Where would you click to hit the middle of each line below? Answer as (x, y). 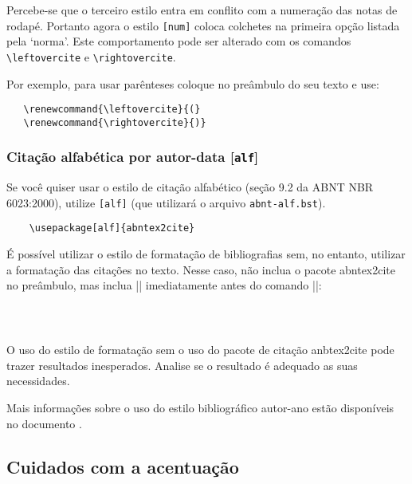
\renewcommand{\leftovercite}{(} (112, 110)
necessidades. (38, 381)
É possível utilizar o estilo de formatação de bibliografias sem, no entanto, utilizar (206, 254)
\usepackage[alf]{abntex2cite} (112, 228)
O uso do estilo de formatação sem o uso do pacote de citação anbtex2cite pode (200, 350)
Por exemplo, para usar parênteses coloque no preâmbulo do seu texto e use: (193, 83)
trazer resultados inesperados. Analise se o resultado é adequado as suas (182, 365)
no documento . (44, 423)
